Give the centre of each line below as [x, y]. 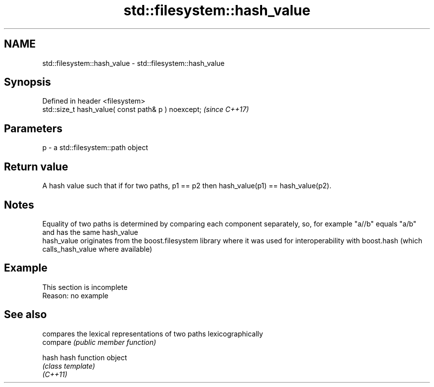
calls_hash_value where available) [97, 249]
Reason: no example [75, 295]
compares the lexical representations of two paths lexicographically [153, 333]
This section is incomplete [85, 287]
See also [26, 315]
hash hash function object [85, 357]
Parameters [33, 128]
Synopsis [27, 82]
